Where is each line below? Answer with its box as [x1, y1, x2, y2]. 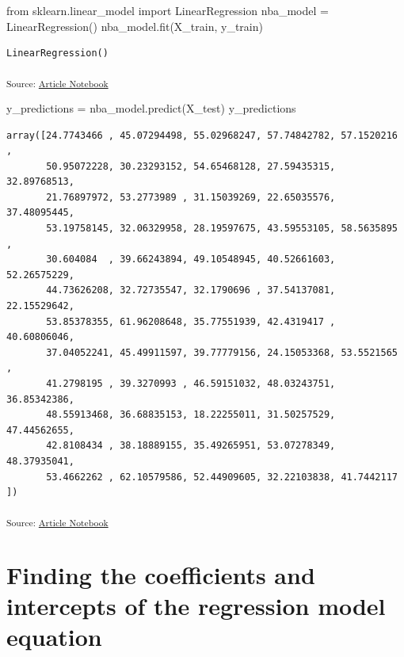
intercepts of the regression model [6, 590, 386, 622]
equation [6, 621, 102, 653]
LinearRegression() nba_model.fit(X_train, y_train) [6, 17, 263, 34]
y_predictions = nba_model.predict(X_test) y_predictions [6, 99, 296, 116]
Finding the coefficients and [6, 559, 315, 591]
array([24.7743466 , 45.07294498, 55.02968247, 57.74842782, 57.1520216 [6, 129, 398, 141]
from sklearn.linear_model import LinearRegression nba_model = [6, 2, 329, 18]
